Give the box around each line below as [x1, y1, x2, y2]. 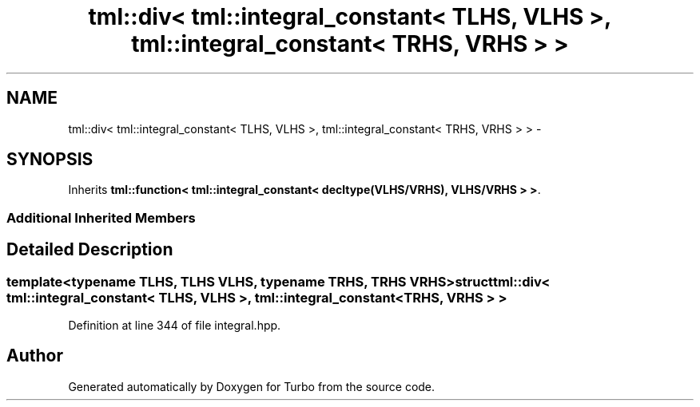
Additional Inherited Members [6, 209, 196, 226]
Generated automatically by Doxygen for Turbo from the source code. [68, 379, 436, 393]
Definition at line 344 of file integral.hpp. [68, 318, 281, 333]
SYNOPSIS [6, 149, 93, 170]
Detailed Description [6, 239, 173, 260]
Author [6, 346, 63, 366]
